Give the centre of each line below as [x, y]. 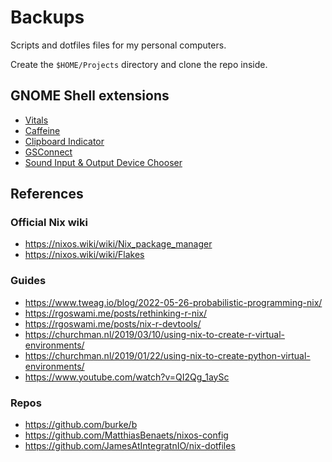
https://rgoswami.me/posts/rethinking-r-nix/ [116, 313]
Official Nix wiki [49, 223]
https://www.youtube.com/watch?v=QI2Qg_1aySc [127, 377]
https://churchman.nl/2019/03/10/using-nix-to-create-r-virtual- [154, 334]
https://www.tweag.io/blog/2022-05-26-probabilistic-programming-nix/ [173, 302]
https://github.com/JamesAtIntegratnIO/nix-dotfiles [130, 446]
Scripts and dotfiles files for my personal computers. [118, 45]
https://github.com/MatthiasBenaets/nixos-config [126, 435]
